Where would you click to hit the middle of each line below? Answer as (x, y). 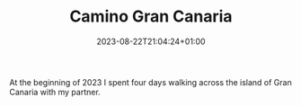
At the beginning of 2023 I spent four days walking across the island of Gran (150, 82)
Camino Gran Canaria (151, 17)
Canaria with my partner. (55, 92)
